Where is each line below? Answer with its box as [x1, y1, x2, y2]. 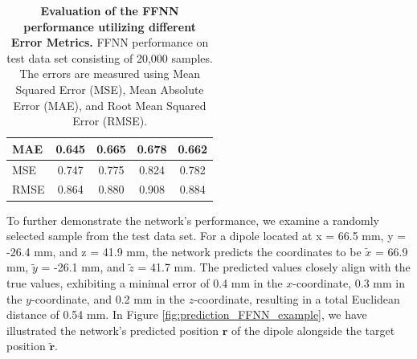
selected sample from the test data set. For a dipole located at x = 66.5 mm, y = [6, 227, 407, 244]
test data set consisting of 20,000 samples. [6, 49, 213, 66]
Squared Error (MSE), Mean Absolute [15, 80, 204, 97]
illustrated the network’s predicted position [6, 321, 219, 338]
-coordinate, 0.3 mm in [292, 274, 405, 291]
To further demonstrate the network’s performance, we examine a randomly [6, 211, 379, 228]
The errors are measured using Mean [19, 65, 200, 82]
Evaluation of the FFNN [40, 2, 179, 18]
